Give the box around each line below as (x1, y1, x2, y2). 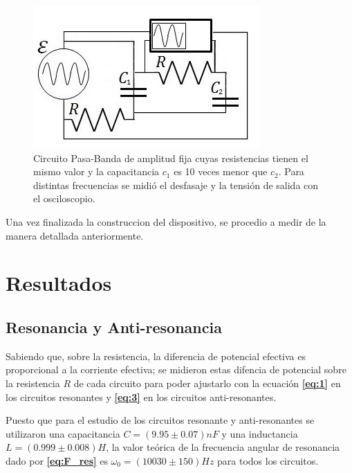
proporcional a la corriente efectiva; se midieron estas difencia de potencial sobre (6, 362, 346, 377)
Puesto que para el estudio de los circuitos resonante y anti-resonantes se (6, 413, 315, 427)
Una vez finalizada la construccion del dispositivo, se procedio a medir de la (6, 214, 326, 229)
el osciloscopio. (33, 191, 95, 206)
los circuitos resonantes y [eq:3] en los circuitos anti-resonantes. (6, 389, 277, 404)
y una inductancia (221, 426, 298, 440)
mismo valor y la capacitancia (33, 164, 160, 179)
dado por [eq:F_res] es (6, 453, 108, 467)
